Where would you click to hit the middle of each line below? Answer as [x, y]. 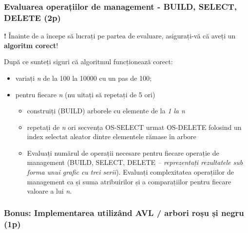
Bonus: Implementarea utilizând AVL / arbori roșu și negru [124, 212]
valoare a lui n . [49, 191]
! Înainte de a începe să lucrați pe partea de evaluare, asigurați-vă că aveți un [120, 36]
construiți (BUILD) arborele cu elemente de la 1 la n [106, 111]
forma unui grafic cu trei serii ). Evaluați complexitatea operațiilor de [130, 172]
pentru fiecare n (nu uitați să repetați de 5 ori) [85, 94]
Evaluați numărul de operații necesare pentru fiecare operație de [123, 152]
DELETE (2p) [32, 17]
